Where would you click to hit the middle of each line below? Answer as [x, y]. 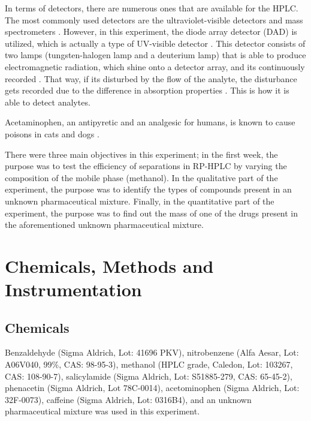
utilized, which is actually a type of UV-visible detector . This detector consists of [155, 43]
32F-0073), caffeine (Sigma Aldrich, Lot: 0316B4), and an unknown [128, 399]
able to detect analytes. [48, 102]
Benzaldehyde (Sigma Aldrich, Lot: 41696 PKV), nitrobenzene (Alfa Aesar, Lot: [152, 352]
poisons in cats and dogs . [52, 133]
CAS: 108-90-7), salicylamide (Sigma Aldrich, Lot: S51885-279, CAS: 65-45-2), [149, 376]
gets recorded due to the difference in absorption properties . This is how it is [147, 90]
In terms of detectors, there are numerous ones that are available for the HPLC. [152, 8]
